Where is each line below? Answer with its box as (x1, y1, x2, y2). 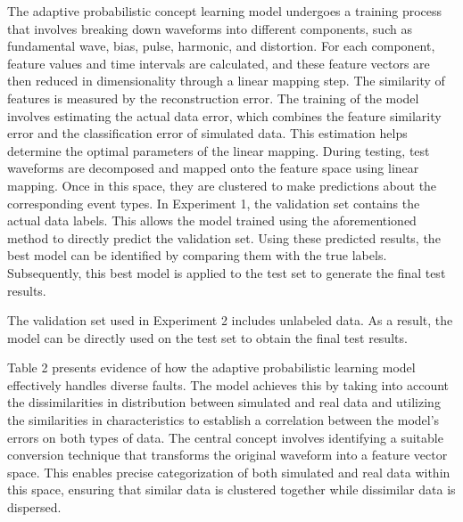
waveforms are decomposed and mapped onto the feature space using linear (7, 159, 419, 177)
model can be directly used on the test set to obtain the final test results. (7, 328, 408, 347)
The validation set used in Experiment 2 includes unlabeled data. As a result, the (7, 311, 453, 330)
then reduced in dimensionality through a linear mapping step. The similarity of (7, 71, 445, 90)
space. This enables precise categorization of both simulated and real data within (7, 462, 451, 481)
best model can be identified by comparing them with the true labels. (7, 246, 387, 265)
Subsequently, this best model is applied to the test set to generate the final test (7, 263, 446, 281)
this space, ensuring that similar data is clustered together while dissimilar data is (7, 480, 456, 499)
